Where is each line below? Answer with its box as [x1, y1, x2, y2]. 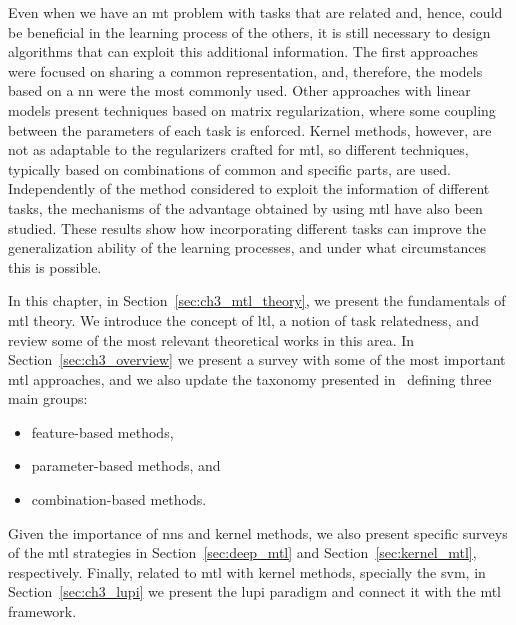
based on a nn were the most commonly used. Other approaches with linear [8, 80, 471, 101]
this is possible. [8, 256, 102, 277]
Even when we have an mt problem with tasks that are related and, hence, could [8, 2, 503, 22]
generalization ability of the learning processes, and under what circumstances [8, 237, 487, 258]
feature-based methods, [31, 421, 174, 442]
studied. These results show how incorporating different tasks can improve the [8, 217, 486, 238]
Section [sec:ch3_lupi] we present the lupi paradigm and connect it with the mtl [8, 581, 501, 602]
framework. [8, 601, 77, 622]
